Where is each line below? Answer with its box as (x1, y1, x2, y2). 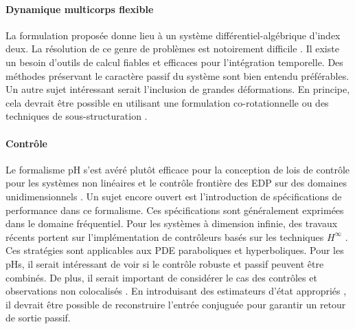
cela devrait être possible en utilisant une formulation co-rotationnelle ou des (5, 95, 329, 109)
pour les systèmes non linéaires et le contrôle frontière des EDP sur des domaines (5, 176, 347, 190)
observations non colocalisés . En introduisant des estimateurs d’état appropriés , (5, 284, 347, 298)
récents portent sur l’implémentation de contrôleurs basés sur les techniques (5, 229, 324, 244)
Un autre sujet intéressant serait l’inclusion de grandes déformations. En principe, (5, 82, 350, 96)
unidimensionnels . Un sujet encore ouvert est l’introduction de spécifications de (5, 189, 342, 203)
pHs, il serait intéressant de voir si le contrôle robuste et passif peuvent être (5, 256, 324, 270)
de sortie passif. (5, 310, 71, 325)
